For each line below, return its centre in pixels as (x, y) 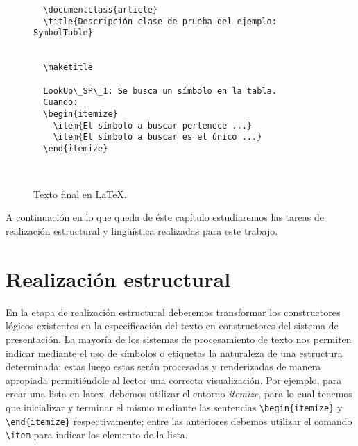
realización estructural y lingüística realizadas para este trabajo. (142, 231)
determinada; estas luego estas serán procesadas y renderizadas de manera (163, 366)
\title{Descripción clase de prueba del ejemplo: (160, 21)
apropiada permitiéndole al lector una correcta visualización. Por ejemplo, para (174, 380)
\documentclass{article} (100, 10)
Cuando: (61, 102)
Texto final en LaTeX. (80, 193)
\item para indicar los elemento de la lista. (97, 435)
